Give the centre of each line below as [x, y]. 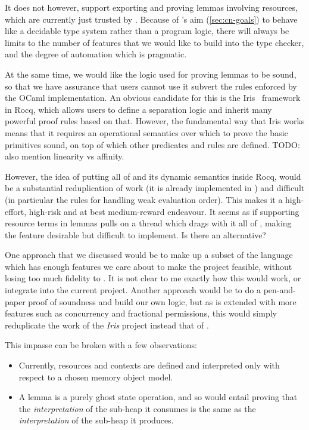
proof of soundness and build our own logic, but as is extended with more [162, 301]
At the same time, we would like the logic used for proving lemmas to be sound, [151, 74]
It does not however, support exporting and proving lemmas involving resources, [151, 7]
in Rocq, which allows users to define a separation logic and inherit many [138, 109]
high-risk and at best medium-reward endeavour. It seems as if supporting [164, 211]
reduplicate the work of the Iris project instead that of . [107, 325]
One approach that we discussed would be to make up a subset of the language [149, 255]
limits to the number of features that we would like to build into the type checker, [154, 42]
